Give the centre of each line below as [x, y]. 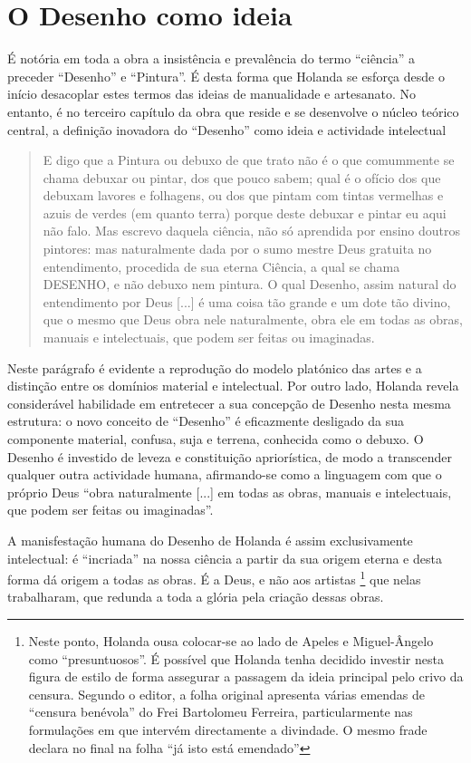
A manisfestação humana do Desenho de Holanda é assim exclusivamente [210, 540]
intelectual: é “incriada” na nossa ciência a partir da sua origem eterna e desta [225, 558]
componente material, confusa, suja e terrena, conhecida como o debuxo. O [216, 439]
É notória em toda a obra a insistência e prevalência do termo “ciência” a [211, 58]
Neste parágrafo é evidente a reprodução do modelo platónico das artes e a [215, 367]
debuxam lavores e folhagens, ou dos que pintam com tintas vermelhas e [243, 195]
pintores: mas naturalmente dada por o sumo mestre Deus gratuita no [237, 249]
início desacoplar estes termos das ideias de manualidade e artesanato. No [211, 94]
